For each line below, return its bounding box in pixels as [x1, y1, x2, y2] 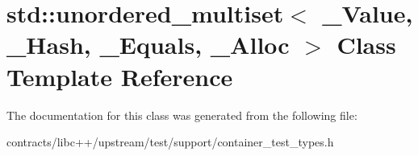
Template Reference [6, 60, 233, 92]
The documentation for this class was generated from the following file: [6, 106, 357, 123]
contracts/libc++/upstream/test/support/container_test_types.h [6, 133, 334, 150]
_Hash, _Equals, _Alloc [6, 28, 290, 61]
